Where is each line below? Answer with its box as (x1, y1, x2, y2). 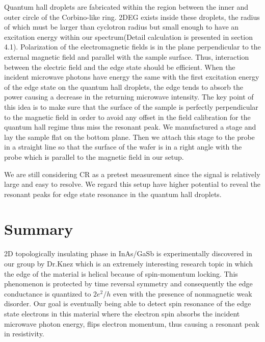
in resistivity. (4, 328, 44, 339)
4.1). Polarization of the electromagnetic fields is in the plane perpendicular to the (4, 41, 261, 52)
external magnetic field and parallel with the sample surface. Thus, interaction (4, 51, 249, 62)
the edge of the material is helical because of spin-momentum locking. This (4, 268, 238, 279)
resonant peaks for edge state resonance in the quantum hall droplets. (4, 188, 222, 199)
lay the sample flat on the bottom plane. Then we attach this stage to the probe (4, 131, 255, 142)
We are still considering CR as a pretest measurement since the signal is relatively (4, 168, 260, 179)
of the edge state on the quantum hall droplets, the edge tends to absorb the (4, 81, 243, 92)
